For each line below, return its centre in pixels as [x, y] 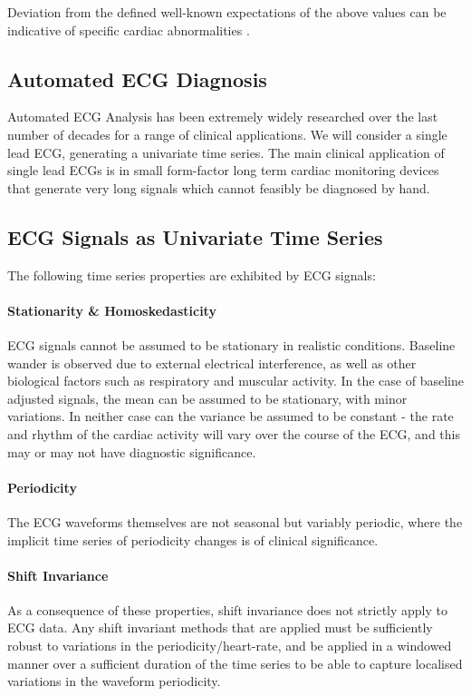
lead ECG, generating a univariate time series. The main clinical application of [226, 152]
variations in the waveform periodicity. [114, 681]
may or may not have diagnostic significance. [132, 451]
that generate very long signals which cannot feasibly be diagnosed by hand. [219, 187]
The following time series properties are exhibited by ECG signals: [192, 274]
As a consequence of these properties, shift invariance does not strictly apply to [228, 609]
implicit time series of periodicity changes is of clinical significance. [193, 539]
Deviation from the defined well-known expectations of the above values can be [227, 12]
